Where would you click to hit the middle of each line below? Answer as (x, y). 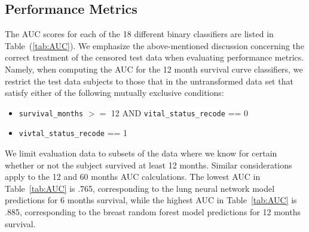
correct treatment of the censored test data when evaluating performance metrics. (154, 57)
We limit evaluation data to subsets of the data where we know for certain (141, 153)
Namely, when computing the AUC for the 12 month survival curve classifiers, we (154, 69)
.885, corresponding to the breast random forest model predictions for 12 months (153, 212)
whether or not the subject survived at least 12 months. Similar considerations (149, 165)
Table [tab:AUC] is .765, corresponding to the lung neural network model (140, 188)
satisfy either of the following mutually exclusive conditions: (114, 93)
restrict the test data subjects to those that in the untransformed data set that (149, 81)
